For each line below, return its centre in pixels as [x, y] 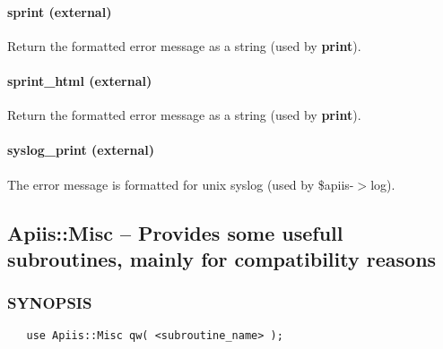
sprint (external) [60, 11]
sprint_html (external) [80, 80]
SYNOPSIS [50, 303]
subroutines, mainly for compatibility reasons [222, 258]
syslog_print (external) [81, 150]
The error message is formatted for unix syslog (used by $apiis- [181, 184]
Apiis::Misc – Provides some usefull [175, 232]
